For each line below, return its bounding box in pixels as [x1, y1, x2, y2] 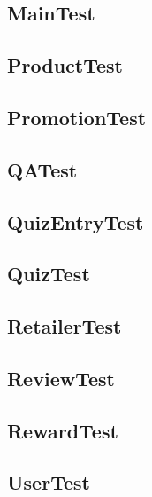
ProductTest [7, 51, 123, 79]
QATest [7, 155, 78, 183]
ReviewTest [7, 364, 115, 391]
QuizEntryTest [7, 208, 144, 235]
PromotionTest [7, 103, 147, 130]
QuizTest [7, 260, 90, 288]
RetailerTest [7, 312, 122, 340]
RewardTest [7, 416, 118, 444]
